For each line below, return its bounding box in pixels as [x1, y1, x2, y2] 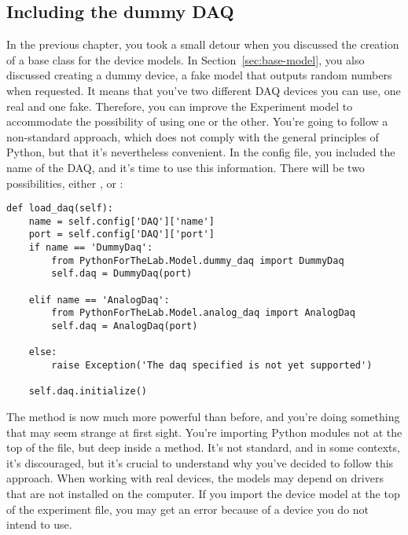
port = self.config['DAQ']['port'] [28, 229, 215, 240]
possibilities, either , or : [6, 174, 123, 191]
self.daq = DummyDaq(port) [51, 268, 193, 280]
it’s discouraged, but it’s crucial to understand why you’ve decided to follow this [6, 454, 394, 471]
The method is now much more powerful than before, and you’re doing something [6, 408, 400, 424]
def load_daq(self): [6, 203, 114, 214]
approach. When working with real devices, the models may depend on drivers [6, 470, 384, 486]
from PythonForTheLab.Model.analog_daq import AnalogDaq [51, 307, 355, 319]
